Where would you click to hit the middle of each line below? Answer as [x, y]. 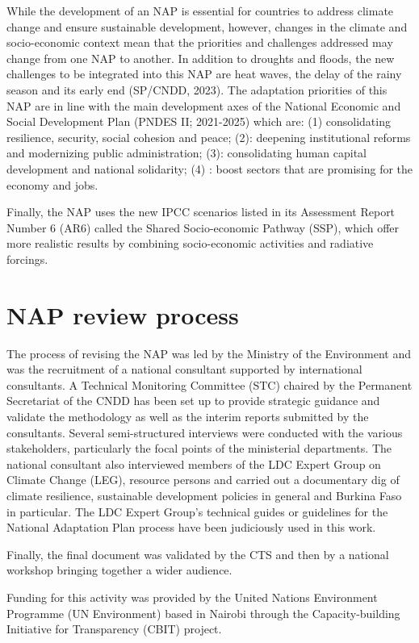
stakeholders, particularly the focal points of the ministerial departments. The [199, 448]
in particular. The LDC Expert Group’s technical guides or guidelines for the [197, 511]
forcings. [27, 259]
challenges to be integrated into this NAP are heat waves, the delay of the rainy [204, 74]
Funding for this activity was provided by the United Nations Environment [192, 597]
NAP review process [123, 314]
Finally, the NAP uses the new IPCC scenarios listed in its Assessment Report [201, 212]
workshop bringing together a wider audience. [119, 570]
